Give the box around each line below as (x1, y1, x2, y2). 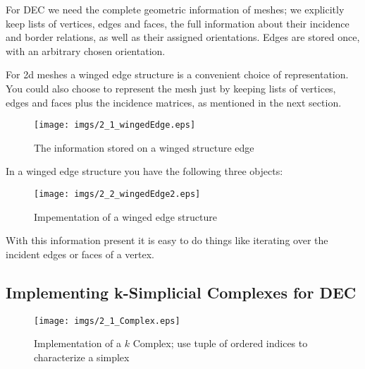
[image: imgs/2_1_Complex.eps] (34, 315, 180, 326)
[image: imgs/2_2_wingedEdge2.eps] (34, 189, 201, 199)
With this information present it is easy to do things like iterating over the (6, 233, 328, 248)
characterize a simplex (34, 349, 130, 364)
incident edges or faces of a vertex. (6, 246, 154, 261)
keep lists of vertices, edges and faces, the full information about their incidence (6, 16, 349, 30)
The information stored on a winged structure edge (34, 140, 254, 155)
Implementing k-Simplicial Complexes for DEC (6, 281, 357, 303)
